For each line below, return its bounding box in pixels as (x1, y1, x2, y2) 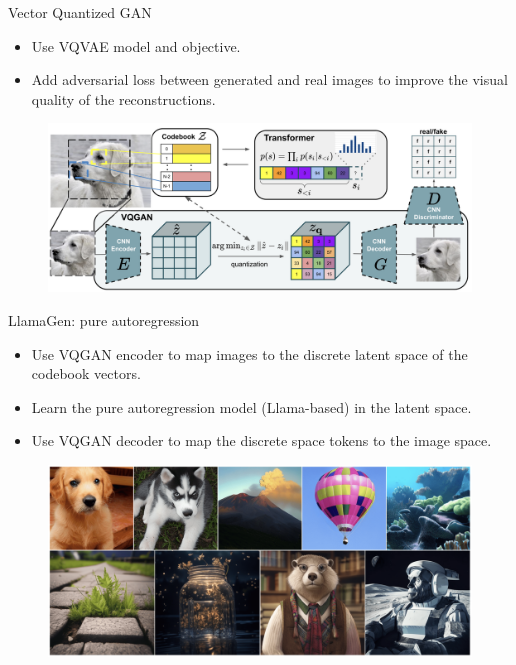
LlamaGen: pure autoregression (8, 309, 200, 330)
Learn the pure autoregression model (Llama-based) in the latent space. (31, 396, 472, 417)
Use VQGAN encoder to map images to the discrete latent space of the (31, 343, 468, 364)
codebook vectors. (31, 363, 141, 384)
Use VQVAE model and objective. (31, 35, 241, 56)
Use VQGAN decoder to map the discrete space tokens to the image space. (31, 430, 492, 451)
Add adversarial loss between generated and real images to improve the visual (31, 69, 508, 90)
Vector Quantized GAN (8, 2, 152, 22)
